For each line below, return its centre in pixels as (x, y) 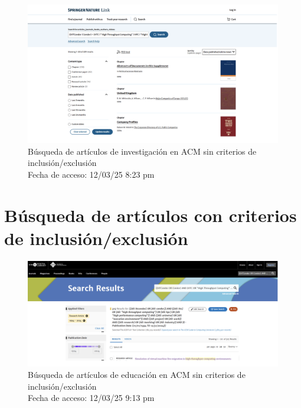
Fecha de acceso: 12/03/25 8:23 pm (91, 174)
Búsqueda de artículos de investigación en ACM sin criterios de (142, 151)
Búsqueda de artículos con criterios (150, 215)
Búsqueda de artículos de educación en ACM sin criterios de (137, 375)
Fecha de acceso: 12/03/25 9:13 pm (91, 398)
